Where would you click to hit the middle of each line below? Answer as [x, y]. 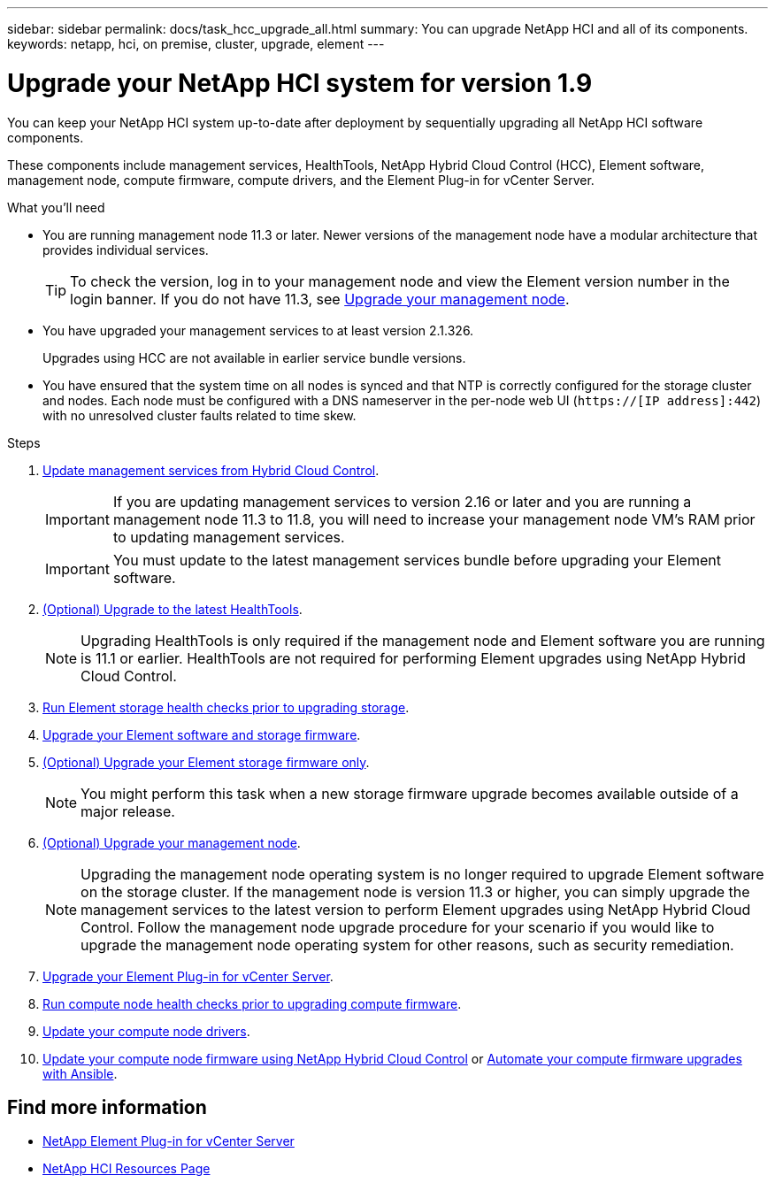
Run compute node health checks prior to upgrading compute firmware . [252, 1003]
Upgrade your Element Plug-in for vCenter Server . [188, 976]
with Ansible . [80, 1073]
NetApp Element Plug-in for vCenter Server [169, 1141]
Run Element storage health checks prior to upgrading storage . [226, 707]
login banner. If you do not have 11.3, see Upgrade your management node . [320, 299]
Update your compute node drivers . [146, 1031]
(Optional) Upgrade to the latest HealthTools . [173, 609]
